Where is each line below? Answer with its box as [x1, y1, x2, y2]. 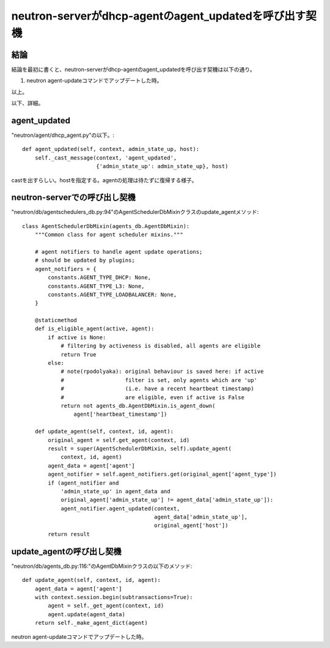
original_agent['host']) [153, 522, 229, 529]
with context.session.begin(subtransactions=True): [34, 594, 193, 600]
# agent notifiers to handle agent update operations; [34, 248, 203, 255]
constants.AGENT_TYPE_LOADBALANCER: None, [48, 291, 177, 298]
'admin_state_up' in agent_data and [61, 488, 170, 495]
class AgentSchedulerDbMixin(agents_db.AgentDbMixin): [22, 223, 190, 229]
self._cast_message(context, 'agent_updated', [34, 154, 177, 161]
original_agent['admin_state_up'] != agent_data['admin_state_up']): [61, 496, 274, 504]
